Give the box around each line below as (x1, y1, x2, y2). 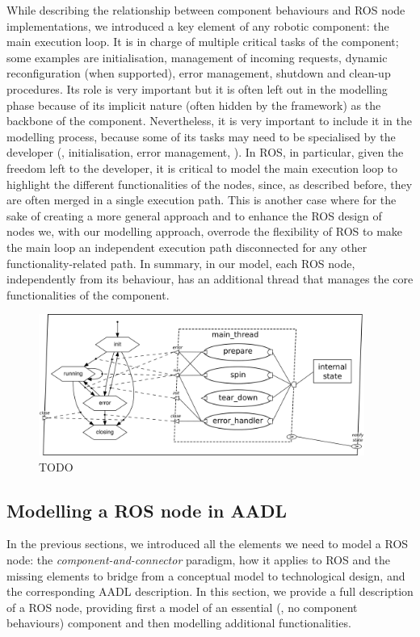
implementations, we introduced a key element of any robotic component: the (6, 17, 389, 34)
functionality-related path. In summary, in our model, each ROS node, (6, 254, 355, 271)
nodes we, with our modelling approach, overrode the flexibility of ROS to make (6, 223, 403, 240)
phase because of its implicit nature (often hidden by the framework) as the (6, 96, 381, 113)
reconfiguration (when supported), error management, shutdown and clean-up (6, 65, 391, 82)
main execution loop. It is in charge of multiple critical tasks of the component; (6, 33, 399, 50)
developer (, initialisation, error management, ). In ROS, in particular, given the (6, 144, 404, 161)
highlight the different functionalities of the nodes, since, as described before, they (6, 175, 413, 192)
